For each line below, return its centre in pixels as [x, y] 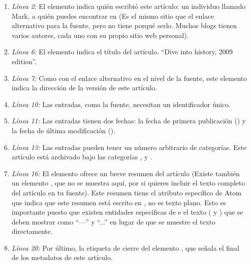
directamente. [32, 231]
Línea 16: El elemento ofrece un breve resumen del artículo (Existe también [126, 173]
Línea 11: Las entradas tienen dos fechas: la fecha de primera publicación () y [129, 121]
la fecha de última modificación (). [63, 130]
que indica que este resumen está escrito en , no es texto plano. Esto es [119, 202]
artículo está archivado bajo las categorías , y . [82, 157]
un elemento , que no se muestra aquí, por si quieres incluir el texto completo [128, 183]
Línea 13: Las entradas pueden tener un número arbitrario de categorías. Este [129, 147]
